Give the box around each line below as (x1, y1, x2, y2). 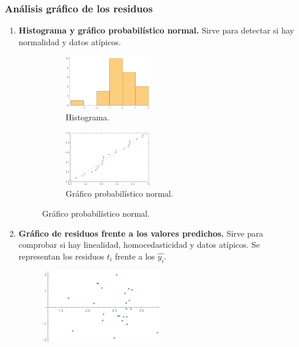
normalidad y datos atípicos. (18, 35, 121, 48)
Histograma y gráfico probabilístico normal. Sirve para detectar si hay (18, 24, 294, 36)
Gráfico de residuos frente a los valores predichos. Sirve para (18, 227, 264, 239)
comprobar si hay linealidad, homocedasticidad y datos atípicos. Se (18, 238, 260, 251)
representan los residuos (18, 250, 105, 262)
